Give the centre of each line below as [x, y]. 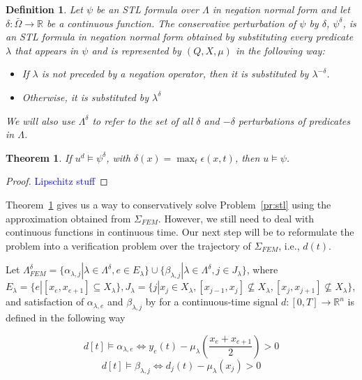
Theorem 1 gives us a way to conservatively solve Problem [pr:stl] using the [168, 204]
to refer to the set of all [143, 120]
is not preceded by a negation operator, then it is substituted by [175, 74]
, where [262, 269]
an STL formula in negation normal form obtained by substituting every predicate [180, 37]
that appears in [47, 50]
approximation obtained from [68, 218]
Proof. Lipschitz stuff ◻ [57, 181]
